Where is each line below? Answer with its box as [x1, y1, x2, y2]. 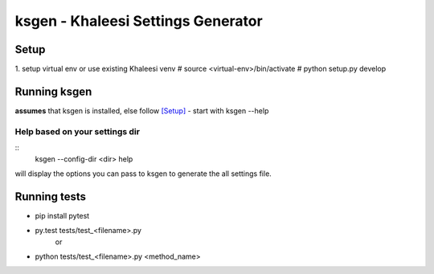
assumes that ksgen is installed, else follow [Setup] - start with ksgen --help [14, 105, 269, 116]
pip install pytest [35, 211, 90, 220]
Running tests [14, 190, 87, 203]
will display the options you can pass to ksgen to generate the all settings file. [14, 169, 272, 178]
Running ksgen [14, 84, 92, 98]
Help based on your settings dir [14, 125, 141, 137]
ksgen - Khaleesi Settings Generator [14, 12, 263, 30]
